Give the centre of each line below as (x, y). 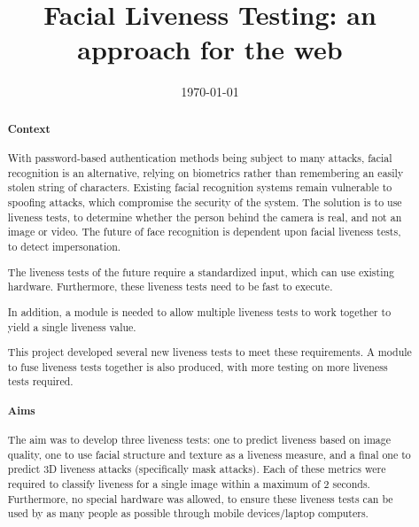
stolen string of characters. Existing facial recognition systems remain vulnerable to (200, 187)
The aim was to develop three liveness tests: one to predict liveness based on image (199, 440)
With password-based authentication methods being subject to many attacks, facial (200, 158)
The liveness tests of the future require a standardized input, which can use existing (201, 271)
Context (29, 128)
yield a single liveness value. (72, 326)
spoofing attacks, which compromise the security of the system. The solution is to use (205, 202)
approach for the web (210, 49)
